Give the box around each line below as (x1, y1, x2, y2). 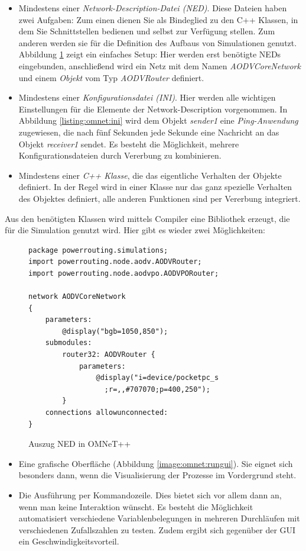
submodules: (45, 339, 92, 347)
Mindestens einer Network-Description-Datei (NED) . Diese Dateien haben (18, 2, 287, 14)
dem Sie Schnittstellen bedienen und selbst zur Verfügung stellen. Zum (18, 25, 275, 37)
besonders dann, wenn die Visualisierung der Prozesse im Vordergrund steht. (18, 469, 297, 481)
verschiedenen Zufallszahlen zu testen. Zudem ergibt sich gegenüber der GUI (18, 523, 296, 536)
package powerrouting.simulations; (28, 246, 168, 254)
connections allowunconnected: (45, 408, 168, 417)
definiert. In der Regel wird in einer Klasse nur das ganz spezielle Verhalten (18, 181, 292, 193)
